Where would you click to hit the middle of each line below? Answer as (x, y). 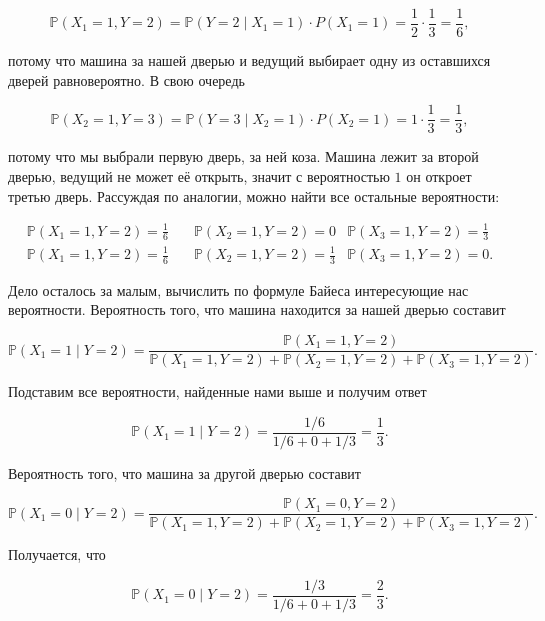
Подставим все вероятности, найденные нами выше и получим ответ (217, 391)
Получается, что (57, 554)
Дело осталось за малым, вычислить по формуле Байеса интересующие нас (238, 289)
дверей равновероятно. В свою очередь (126, 79)
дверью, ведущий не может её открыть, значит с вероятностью (199, 175)
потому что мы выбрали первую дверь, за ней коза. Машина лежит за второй (243, 156)
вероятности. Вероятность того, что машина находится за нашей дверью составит (257, 309)
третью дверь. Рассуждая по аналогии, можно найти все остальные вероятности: (254, 195)
